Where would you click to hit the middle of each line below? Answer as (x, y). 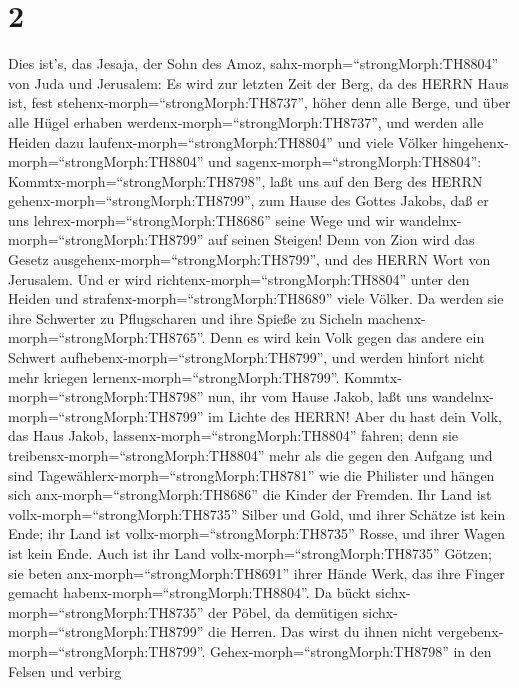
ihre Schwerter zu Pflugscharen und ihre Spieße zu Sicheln (185, 317)
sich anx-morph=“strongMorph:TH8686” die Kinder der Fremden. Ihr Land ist (250, 494)
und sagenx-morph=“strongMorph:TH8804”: (345, 161)
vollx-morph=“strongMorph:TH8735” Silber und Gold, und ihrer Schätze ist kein (257, 513)
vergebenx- (470, 631)
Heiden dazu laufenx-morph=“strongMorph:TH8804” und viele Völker (223, 141)
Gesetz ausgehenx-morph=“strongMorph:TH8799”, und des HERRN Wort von (249, 259)
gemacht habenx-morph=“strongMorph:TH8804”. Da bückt (189, 592)
